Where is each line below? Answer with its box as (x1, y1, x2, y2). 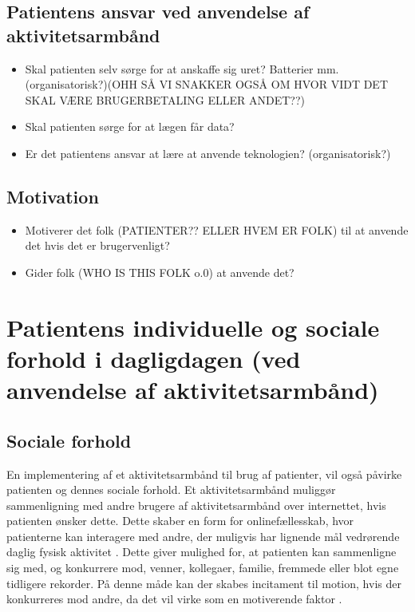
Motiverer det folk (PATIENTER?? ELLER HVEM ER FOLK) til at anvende (25, 221, 409, 238)
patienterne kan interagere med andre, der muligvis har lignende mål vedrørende (6, 527, 400, 544)
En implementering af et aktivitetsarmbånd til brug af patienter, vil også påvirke (6, 465, 402, 482)
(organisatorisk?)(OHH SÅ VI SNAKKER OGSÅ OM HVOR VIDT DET (25, 76, 388, 93)
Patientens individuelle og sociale (6, 310, 380, 343)
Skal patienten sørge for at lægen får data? (25, 118, 235, 135)
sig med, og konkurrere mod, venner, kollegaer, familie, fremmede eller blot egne (6, 559, 399, 576)
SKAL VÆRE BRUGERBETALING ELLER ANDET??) (25, 91, 306, 108)
